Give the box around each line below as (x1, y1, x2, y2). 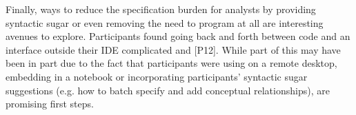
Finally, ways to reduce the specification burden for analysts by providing (6, 2, 316, 16)
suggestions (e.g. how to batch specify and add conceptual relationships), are (6, 83, 330, 97)
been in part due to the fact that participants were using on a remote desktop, (6, 56, 337, 70)
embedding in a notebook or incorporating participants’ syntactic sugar (6, 69, 308, 83)
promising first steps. (6, 96, 94, 111)
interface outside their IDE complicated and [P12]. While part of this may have (6, 42, 341, 56)
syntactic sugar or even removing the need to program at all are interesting (6, 15, 324, 30)
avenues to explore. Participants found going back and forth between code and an (6, 29, 350, 43)
